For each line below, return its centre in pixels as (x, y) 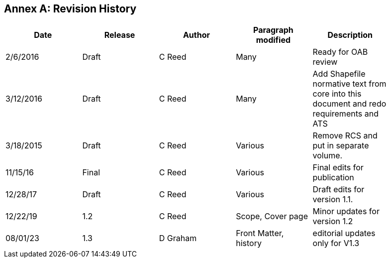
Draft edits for (339, 190)
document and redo (349, 104)
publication (333, 178)
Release (120, 35)
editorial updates (344, 233)
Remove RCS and (345, 136)
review (325, 62)
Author (196, 35)
